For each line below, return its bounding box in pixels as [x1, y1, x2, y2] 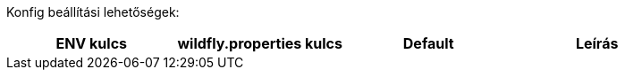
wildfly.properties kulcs [177, 35, 342, 52]
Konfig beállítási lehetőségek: [6, 4, 180, 19]
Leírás [575, 35, 619, 52]
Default [402, 35, 454, 52]
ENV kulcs [55, 35, 128, 52]
